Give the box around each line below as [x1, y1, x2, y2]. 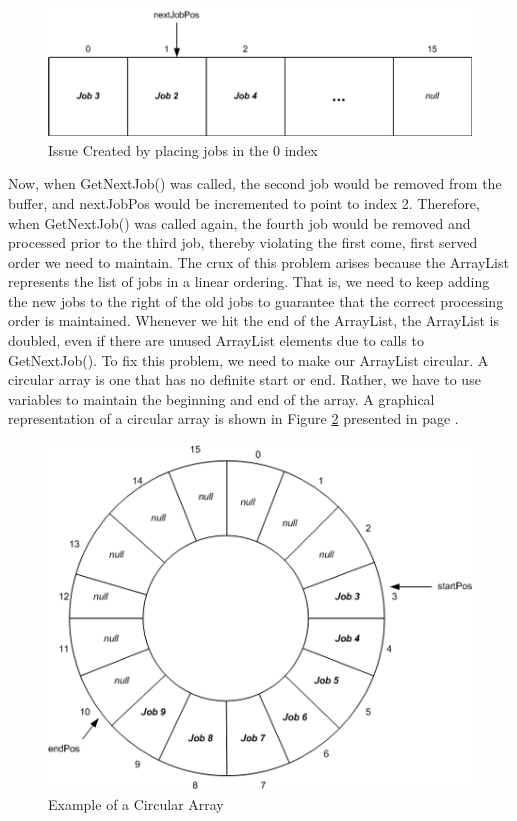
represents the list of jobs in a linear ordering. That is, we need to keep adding [8, 271, 490, 292]
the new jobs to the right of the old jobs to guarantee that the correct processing [8, 290, 504, 311]
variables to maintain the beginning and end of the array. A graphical [8, 388, 435, 409]
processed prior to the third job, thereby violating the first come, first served [8, 232, 478, 253]
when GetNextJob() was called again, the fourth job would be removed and [8, 212, 471, 233]
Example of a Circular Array [48, 794, 224, 815]
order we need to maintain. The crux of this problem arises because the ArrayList [8, 251, 509, 272]
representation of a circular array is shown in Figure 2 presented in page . [8, 408, 459, 429]
